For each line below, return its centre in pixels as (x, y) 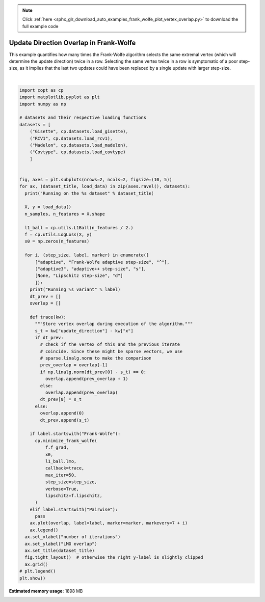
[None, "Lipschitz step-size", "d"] (79, 276)
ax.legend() (44, 530)
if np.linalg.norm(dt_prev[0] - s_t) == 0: (93, 372)
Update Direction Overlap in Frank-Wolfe (72, 42)
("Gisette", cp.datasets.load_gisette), (79, 132)
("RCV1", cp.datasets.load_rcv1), (71, 138)
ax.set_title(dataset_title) (60, 551)
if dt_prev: (49, 337)
